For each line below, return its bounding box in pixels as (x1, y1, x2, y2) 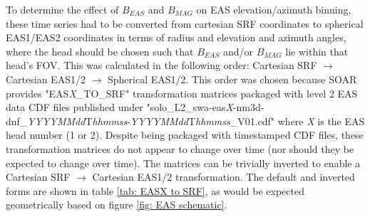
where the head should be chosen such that (6, 43, 194, 58)
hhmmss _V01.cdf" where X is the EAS (195, 113, 365, 128)
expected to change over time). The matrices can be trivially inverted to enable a (6, 155, 361, 170)
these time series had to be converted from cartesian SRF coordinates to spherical (6, 16, 364, 31)
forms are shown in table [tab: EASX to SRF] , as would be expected (6, 183, 304, 198)
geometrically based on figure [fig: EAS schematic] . (6, 197, 227, 212)
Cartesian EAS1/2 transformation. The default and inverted (92, 169, 355, 184)
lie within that (285, 43, 349, 58)
